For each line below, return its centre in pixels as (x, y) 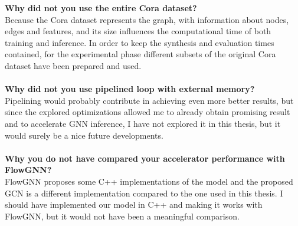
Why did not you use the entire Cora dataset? (101, 8)
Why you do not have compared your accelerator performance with (145, 158)
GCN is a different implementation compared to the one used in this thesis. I (144, 193)
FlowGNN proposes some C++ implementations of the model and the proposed (149, 181)
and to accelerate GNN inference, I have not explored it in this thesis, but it (143, 123)
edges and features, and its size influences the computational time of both (138, 31)
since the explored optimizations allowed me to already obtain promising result (148, 112)
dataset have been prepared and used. (73, 65)
